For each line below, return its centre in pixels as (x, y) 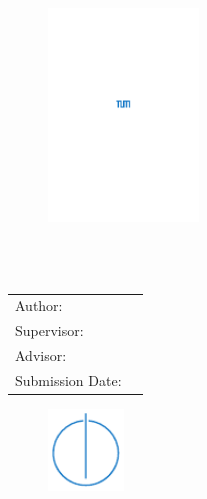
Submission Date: (68, 379)
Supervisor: (49, 330)
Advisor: (41, 355)
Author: (39, 305)
